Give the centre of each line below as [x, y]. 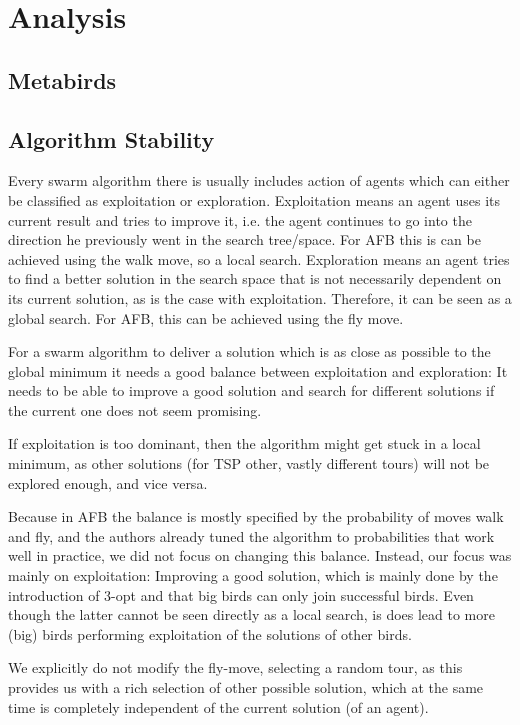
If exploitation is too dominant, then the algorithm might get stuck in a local [244, 443]
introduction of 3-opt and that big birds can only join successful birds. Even [241, 594]
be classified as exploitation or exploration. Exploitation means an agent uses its [254, 199]
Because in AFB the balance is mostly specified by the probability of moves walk [256, 516]
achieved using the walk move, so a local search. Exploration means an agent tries [259, 258]
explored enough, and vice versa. [108, 482]
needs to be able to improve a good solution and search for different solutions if [251, 390]
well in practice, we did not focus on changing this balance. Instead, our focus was [260, 555]
